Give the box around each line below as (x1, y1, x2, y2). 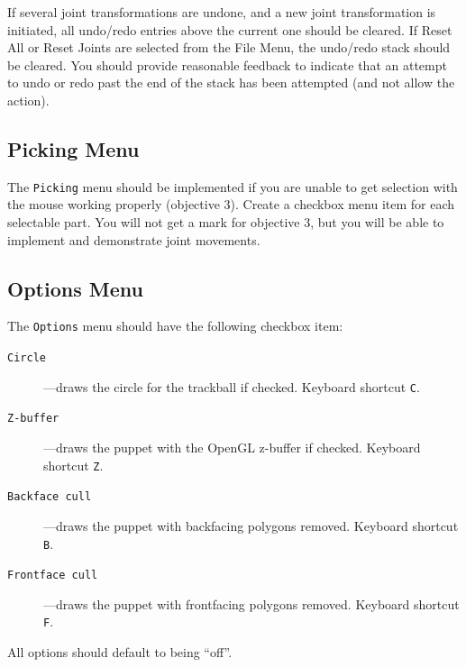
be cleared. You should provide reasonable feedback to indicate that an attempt (7, 55, 447, 74)
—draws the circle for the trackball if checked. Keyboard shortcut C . (43, 377, 420, 396)
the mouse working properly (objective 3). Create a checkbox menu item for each (7, 195, 455, 214)
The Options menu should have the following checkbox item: (7, 316, 343, 335)
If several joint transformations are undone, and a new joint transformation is (7, 3, 436, 21)
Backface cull (7, 490, 92, 504)
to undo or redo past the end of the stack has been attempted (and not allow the (7, 73, 455, 92)
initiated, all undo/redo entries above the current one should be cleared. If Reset (7, 20, 452, 39)
